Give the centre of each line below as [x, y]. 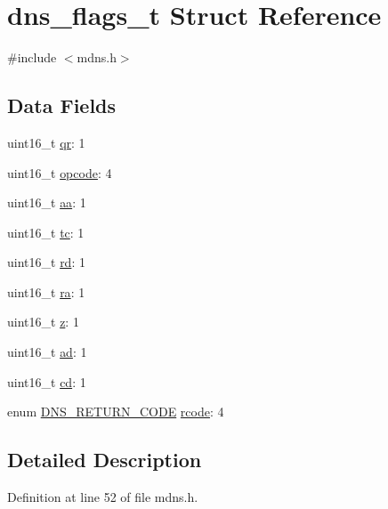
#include [32, 57]
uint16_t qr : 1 [46, 142]
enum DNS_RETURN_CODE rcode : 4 [116, 412]
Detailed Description [105, 460]
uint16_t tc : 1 [46, 232]
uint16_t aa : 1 [47, 202]
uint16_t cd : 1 [47, 381]
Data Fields [62, 105]
